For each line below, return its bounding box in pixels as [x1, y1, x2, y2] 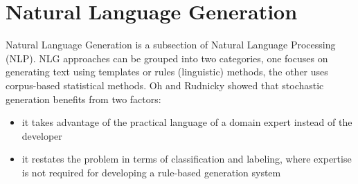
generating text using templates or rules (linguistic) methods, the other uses [6, 64, 328, 79]
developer [21, 128, 62, 142]
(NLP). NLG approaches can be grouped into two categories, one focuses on [6, 50, 328, 65]
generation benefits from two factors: [6, 91, 161, 106]
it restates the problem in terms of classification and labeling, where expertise [21, 151, 352, 166]
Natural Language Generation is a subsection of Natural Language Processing [6, 37, 336, 52]
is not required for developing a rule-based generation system [21, 165, 281, 179]
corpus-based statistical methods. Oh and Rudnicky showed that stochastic [6, 77, 324, 92]
